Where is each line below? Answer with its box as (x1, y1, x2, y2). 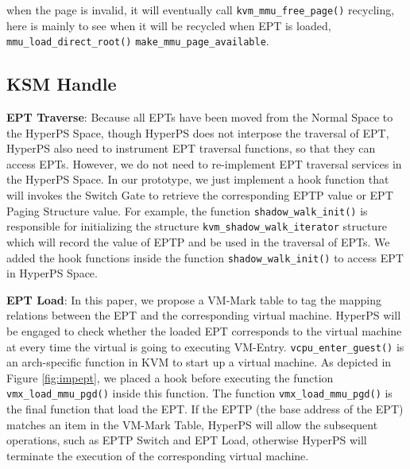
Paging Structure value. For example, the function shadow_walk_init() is (6, 202, 368, 219)
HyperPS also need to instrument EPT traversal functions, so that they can (6, 140, 376, 157)
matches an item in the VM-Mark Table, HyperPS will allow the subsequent (6, 416, 378, 432)
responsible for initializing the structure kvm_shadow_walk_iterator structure (6, 218, 387, 234)
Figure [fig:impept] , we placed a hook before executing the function (6, 369, 334, 386)
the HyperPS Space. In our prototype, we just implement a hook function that (6, 171, 389, 188)
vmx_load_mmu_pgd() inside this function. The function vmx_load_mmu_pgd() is (6, 385, 393, 401)
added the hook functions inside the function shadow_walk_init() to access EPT (6, 249, 404, 266)
